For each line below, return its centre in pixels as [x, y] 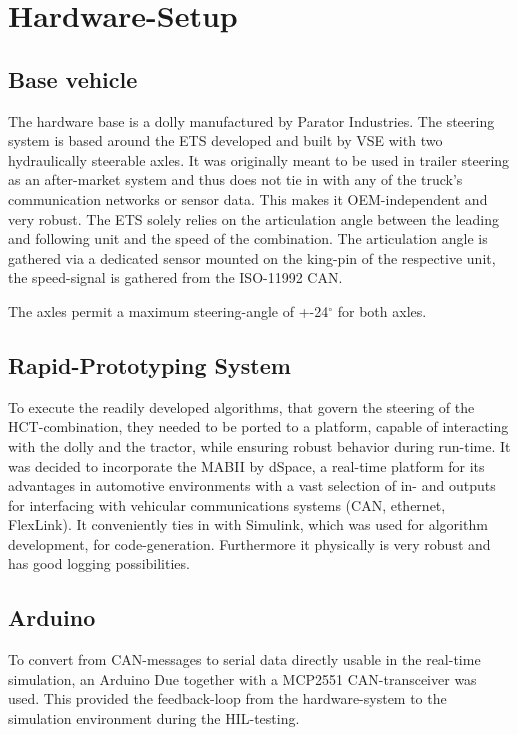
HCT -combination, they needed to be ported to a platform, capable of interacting [258, 426]
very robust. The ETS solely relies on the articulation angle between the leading [253, 218]
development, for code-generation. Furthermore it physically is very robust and [249, 543]
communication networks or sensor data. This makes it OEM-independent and [248, 198]
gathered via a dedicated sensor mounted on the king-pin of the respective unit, [252, 257]
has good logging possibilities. [99, 563]
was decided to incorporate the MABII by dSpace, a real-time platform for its [246, 465]
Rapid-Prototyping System [149, 364]
